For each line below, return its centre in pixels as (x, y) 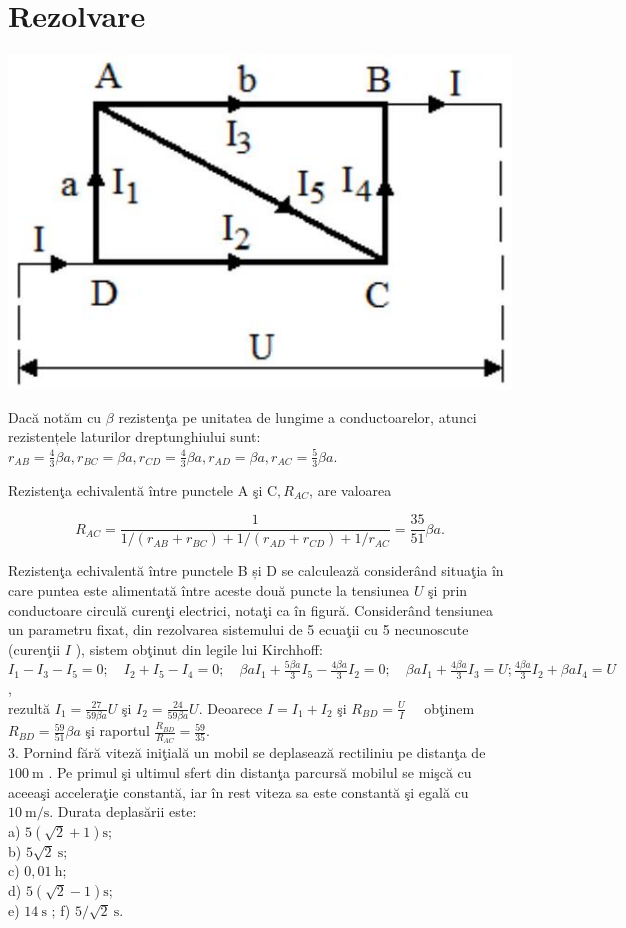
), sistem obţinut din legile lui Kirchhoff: (199, 648)
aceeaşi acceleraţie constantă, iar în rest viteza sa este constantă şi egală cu (238, 791)
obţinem (449, 707)
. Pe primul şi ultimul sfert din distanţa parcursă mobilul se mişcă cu (260, 771)
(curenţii (34, 648)
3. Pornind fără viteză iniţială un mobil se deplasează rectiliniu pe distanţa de (247, 752)
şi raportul (117, 730)
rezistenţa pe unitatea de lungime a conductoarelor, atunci (297, 416)
